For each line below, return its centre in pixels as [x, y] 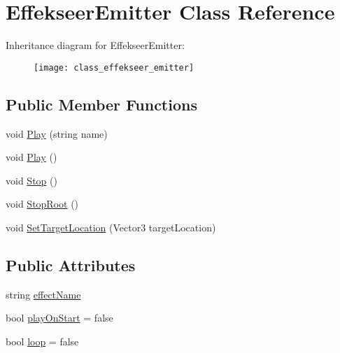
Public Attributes [71, 265]
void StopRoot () [42, 204]
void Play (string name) [57, 133]
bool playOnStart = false [59, 318]
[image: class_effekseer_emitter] [114, 67]
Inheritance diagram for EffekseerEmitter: [95, 45]
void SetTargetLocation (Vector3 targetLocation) [111, 227]
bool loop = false [42, 341]
